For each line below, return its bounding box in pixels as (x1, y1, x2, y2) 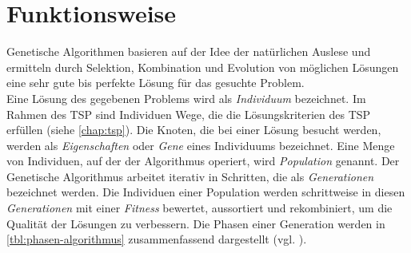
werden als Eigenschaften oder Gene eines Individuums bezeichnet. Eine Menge (6, 136, 395, 153)
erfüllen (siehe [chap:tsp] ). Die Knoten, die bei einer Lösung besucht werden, (6, 121, 381, 138)
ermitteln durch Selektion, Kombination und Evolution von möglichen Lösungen (6, 58, 399, 75)
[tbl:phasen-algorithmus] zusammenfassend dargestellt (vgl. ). (6, 231, 307, 247)
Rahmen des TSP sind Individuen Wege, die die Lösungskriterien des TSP (6, 105, 371, 122)
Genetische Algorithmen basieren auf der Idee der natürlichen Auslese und (6, 43, 371, 60)
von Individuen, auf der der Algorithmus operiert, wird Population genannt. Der (6, 152, 400, 169)
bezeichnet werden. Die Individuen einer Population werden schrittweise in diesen (6, 184, 405, 200)
